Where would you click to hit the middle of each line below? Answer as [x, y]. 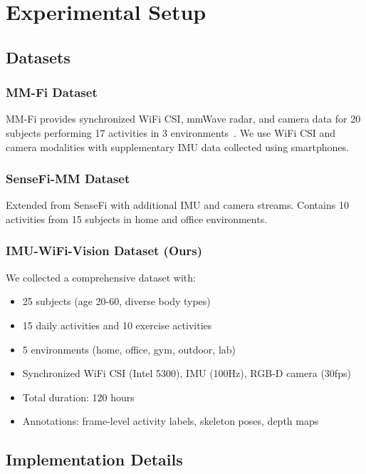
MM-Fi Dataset [52, 92]
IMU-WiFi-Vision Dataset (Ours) [104, 251]
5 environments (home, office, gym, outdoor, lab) [129, 349]
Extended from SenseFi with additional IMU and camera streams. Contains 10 [177, 205]
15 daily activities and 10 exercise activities [117, 325]
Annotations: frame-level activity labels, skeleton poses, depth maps [171, 421]
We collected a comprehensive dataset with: [101, 277]
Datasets [38, 57]
